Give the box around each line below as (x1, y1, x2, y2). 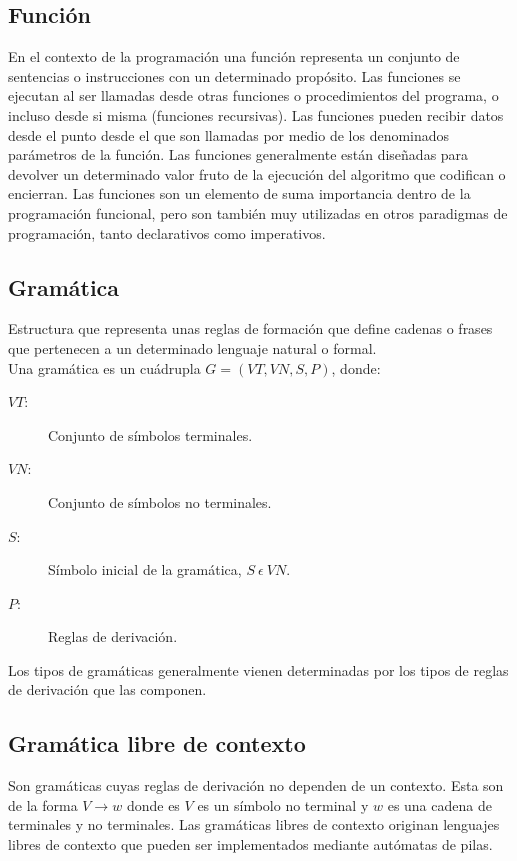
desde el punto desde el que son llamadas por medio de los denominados (8, 124, 450, 145)
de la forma (8, 794, 78, 815)
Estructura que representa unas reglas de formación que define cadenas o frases (8, 318, 493, 339)
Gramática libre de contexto (8, 728, 306, 759)
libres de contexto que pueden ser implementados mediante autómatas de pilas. (8, 834, 493, 855)
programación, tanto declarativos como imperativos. (8, 222, 326, 243)
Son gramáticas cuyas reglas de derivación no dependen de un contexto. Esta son (8, 775, 504, 796)
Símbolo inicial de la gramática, (48, 559, 242, 580)
